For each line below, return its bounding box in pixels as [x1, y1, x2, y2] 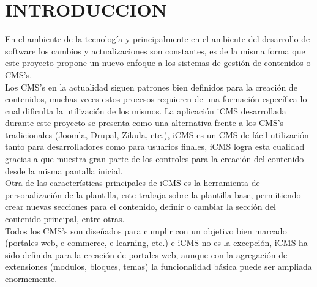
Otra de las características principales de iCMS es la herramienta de [5, 176, 260, 189]
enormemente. [5, 272, 58, 285]
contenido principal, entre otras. [5, 212, 125, 225]
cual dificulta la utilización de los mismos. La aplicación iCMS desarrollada [5, 104, 286, 117]
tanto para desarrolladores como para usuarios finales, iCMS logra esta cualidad [5, 140, 305, 153]
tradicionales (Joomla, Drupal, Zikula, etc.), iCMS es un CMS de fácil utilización [5, 128, 309, 141]
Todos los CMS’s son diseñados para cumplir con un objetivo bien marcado [5, 224, 287, 237]
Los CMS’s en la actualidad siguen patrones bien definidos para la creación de [5, 80, 297, 93]
